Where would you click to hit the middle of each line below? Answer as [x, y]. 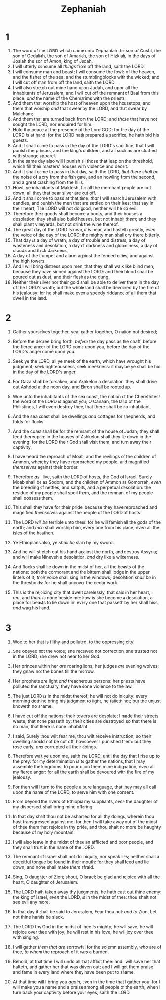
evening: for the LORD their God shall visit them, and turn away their [82, 442]
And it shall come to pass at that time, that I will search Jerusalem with [84, 198]
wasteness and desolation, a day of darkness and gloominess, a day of [85, 245]
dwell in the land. [30, 298]
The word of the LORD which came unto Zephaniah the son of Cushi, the [87, 50]
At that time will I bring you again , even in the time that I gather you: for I [86, 982]
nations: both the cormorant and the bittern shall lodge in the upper [81, 572]
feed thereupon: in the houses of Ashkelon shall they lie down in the [82, 436]
